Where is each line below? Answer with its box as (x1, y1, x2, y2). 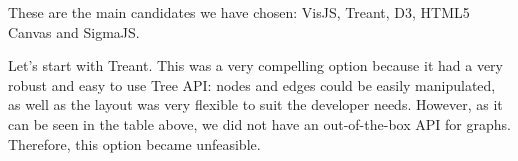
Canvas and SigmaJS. (8, 21, 140, 42)
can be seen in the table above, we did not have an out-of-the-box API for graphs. (8, 113, 511, 134)
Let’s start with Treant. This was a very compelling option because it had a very (8, 55, 503, 76)
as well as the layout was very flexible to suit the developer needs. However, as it (8, 94, 503, 115)
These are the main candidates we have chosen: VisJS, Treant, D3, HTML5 (8, 2, 470, 22)
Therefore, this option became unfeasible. (8, 133, 261, 154)
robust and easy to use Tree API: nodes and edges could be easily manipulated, (8, 74, 496, 95)
